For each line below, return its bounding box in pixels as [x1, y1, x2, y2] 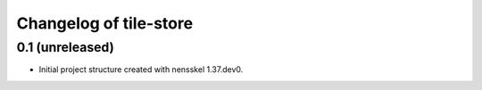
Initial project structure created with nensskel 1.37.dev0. [38, 64, 244, 75]
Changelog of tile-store [16, 13, 194, 33]
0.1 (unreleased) [16, 39, 115, 55]
